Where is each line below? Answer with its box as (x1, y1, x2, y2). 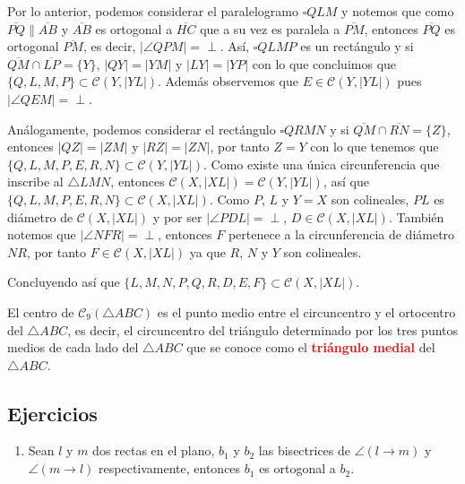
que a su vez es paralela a (200, 19, 340, 38)
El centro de (7, 302, 74, 321)
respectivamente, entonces (99, 459, 241, 478)
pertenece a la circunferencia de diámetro (228, 225, 455, 244)
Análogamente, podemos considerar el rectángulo (7, 119, 276, 138)
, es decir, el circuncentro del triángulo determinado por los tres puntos (67, 320, 459, 339)
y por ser (152, 207, 202, 226)
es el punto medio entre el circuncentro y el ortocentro (157, 302, 456, 321)
